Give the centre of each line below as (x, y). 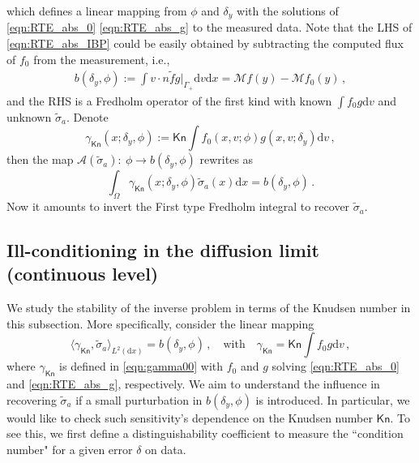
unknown (29, 116)
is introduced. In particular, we (333, 399)
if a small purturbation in (139, 399)
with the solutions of (288, 11)
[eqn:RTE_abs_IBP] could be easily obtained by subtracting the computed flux (205, 43)
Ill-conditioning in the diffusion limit (163, 250)
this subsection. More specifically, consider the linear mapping (160, 323)
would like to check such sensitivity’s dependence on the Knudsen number (190, 417)
